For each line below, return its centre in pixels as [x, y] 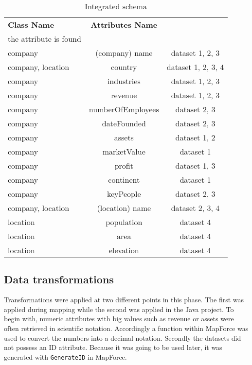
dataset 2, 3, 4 [195, 208]
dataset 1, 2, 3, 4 [195, 67]
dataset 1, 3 [195, 165]
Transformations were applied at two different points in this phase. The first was [124, 300]
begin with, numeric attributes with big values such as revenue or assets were [119, 319]
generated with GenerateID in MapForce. [65, 356]
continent [124, 180]
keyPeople [124, 194]
